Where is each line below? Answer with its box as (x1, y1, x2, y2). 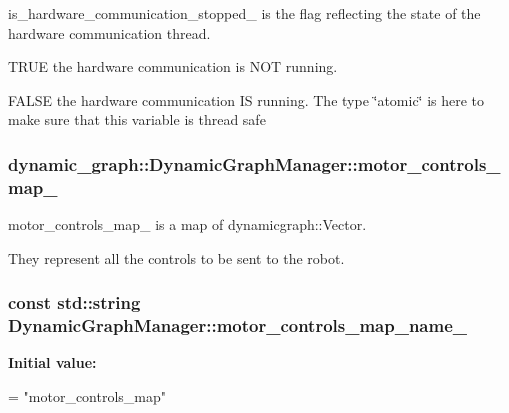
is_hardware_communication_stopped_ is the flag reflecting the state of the (8, 3, 481, 23)
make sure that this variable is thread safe (8, 109, 266, 130)
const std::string (8, 290, 141, 315)
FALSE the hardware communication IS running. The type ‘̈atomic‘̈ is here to (8, 89, 485, 110)
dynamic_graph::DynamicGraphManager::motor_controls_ (8, 151, 501, 176)
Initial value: (8, 352, 97, 373)
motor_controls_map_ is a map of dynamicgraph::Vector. (8, 214, 367, 235)
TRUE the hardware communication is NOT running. (8, 56, 338, 77)
